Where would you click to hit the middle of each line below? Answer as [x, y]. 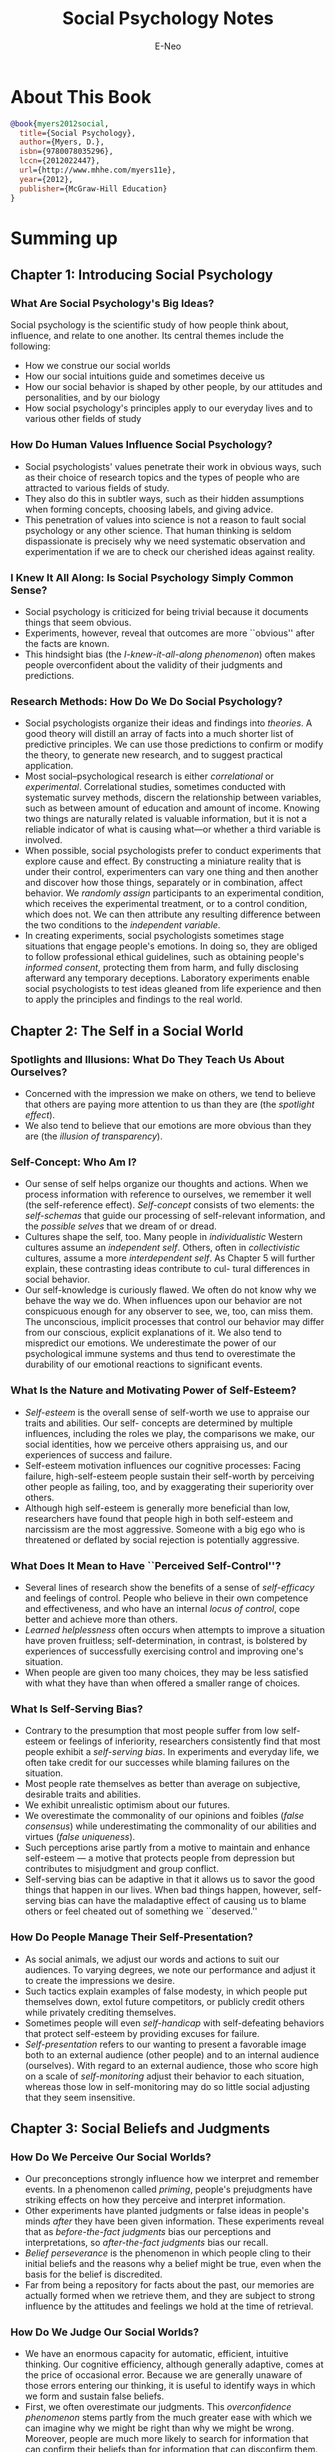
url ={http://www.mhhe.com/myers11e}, [98, 170]
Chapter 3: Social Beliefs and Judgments [140, 2128]
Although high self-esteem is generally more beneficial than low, [157, 1508]
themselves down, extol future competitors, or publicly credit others [164, 2001]
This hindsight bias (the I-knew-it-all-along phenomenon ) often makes [170, 654]
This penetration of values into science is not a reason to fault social [165, 519]
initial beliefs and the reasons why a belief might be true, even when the [173, 2264]
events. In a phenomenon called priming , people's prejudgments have [168, 2189]
